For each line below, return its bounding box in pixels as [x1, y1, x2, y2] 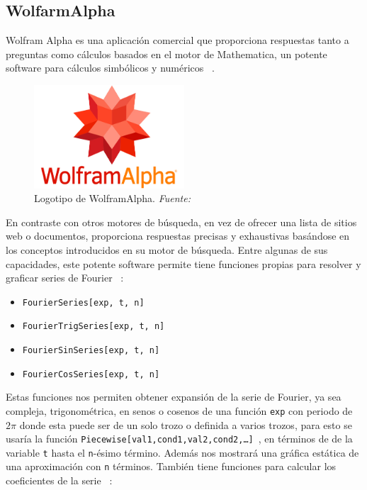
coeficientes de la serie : [6, 473, 113, 488]
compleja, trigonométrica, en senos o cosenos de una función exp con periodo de [6, 403, 353, 418]
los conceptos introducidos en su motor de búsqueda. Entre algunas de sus [6, 242, 328, 257]
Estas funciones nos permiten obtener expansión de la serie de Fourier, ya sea [6, 389, 341, 404]
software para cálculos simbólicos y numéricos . [6, 60, 215, 75]
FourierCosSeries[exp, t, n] [22, 369, 160, 379]
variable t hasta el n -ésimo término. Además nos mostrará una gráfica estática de [6, 445, 359, 460]
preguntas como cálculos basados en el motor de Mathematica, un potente [6, 46, 327, 61]
